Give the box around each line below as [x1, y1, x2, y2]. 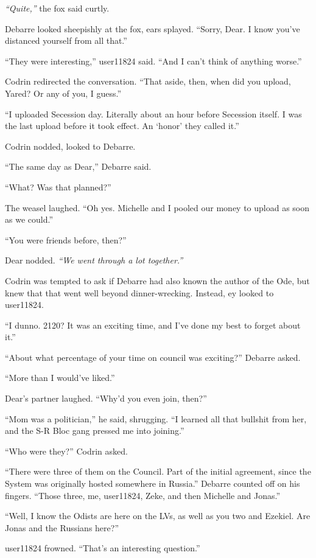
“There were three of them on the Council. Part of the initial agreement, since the [5, 465, 311, 478]
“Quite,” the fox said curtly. [5, 2, 110, 14]
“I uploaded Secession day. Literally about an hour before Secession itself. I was [5, 107, 302, 120]
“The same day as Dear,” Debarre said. [5, 160, 152, 173]
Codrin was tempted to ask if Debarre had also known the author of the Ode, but [5, 274, 310, 287]
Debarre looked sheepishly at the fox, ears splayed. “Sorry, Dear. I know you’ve [5, 22, 300, 35]
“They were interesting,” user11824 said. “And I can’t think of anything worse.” [5, 54, 302, 67]
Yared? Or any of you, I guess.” [5, 86, 122, 99]
